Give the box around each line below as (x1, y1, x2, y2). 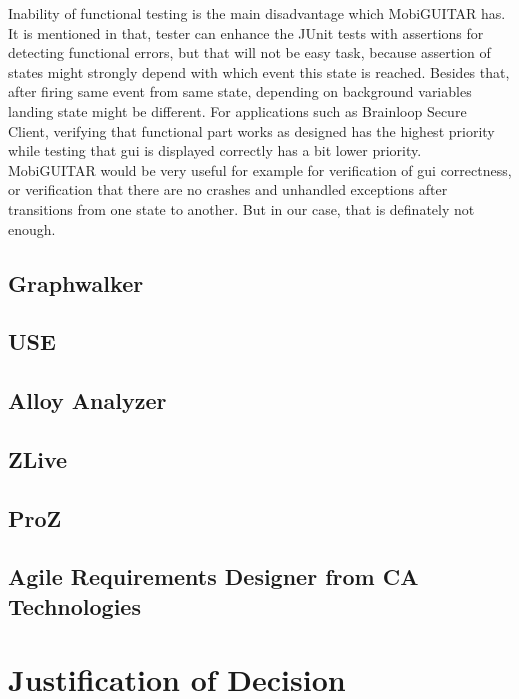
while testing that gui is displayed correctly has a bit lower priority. (8, 140, 422, 161)
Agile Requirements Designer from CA (8, 561, 419, 592)
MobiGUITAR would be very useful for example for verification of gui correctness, (8, 159, 512, 180)
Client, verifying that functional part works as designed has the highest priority (8, 120, 495, 141)
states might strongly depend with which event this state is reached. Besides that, (8, 61, 510, 82)
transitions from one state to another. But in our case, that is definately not (8, 198, 475, 219)
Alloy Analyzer (8, 385, 167, 416)
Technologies (8, 590, 141, 621)
